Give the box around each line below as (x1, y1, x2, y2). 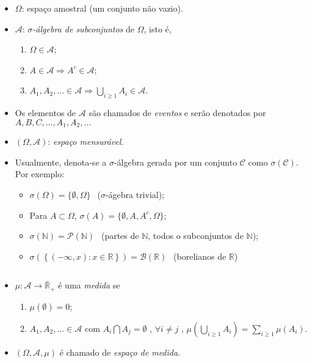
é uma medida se (58, 279, 120, 291)
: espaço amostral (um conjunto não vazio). (21, 2, 183, 14)
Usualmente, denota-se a (15, 155, 107, 168)
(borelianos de (173, 249, 227, 262)
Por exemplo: (15, 167, 65, 180)
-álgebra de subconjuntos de (32, 22, 134, 35)
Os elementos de (15, 106, 76, 119)
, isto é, (143, 22, 172, 35)
